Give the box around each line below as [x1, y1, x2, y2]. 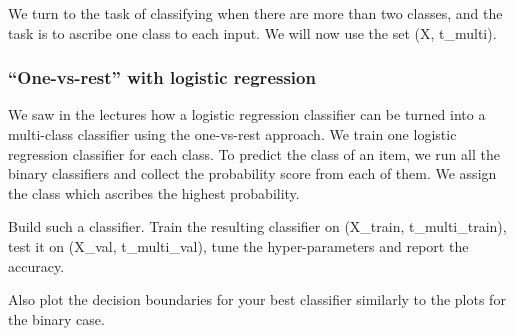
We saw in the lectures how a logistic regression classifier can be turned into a [8, 104, 486, 125]
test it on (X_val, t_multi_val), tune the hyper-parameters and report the [8, 235, 469, 256]
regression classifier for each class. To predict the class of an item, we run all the [8, 143, 500, 164]
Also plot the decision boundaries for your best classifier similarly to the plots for [8, 289, 506, 310]
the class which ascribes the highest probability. [8, 182, 300, 203]
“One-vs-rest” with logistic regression [8, 65, 316, 90]
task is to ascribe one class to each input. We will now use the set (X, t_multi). [8, 22, 497, 43]
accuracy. [8, 255, 65, 276]
